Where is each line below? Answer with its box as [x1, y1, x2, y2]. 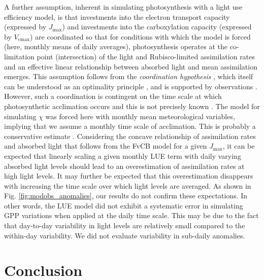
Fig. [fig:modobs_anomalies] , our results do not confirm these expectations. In [4, 190, 248, 201]
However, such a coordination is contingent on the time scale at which [4, 91, 222, 101]
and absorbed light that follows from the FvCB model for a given [4, 141, 207, 151]
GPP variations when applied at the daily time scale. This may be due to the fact [4, 210, 259, 221]
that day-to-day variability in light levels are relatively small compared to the [4, 220, 245, 231]
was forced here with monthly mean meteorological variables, [45, 111, 235, 121]
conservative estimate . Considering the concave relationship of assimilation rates [4, 130, 256, 141]
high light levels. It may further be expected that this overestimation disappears [4, 170, 253, 181]
